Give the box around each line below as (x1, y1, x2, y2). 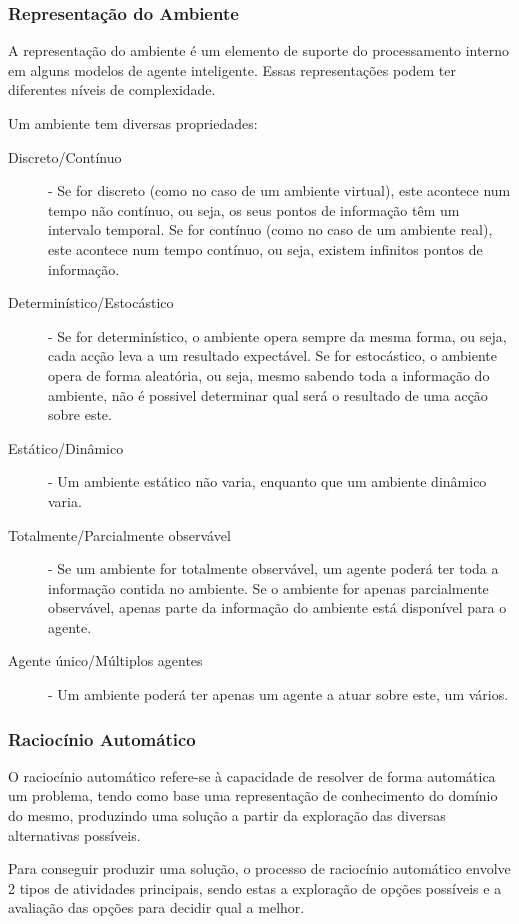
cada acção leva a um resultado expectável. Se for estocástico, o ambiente (48, 345, 498, 366)
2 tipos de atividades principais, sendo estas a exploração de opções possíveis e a (8, 877, 502, 898)
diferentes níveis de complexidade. (8, 79, 216, 100)
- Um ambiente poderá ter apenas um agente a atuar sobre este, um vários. (48, 684, 509, 705)
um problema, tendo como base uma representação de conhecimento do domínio (8, 785, 498, 806)
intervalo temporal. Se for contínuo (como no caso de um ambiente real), (48, 219, 493, 240)
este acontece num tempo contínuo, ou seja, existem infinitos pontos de (48, 238, 483, 259)
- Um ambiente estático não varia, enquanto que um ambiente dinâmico (48, 471, 487, 492)
